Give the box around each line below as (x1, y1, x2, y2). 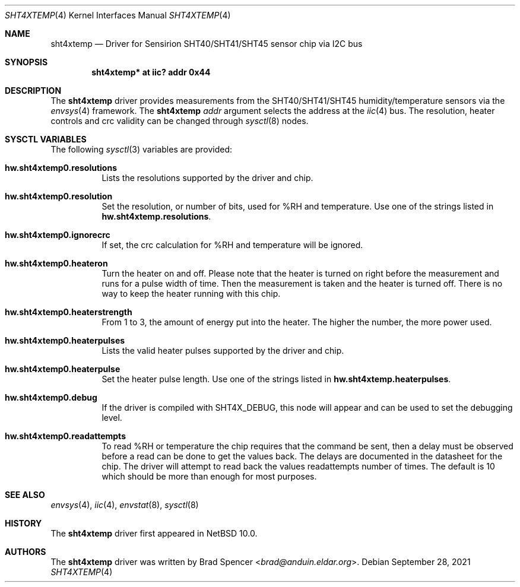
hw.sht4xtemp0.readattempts (5, 431, 126, 441)
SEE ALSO (5, 490, 45, 500)
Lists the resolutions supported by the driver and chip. (102, 173, 313, 183)
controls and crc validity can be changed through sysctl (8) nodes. (50, 116, 309, 126)
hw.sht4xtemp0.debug (5, 392, 97, 402)
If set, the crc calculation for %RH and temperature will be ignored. (102, 240, 363, 250)
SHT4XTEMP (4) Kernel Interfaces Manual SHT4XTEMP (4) (5, 10, 231, 20)
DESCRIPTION (5, 85, 62, 96)
